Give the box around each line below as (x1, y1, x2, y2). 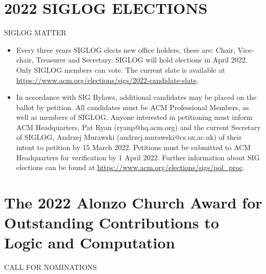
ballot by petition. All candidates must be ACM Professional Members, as (16, 101, 249, 112)
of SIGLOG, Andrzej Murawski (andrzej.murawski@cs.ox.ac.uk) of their (16, 132, 242, 142)
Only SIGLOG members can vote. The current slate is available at (16, 64, 225, 75)
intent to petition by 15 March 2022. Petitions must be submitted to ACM (16, 142, 251, 153)
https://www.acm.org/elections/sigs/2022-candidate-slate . (16, 74, 199, 85)
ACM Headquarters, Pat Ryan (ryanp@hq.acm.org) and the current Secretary (16, 121, 261, 132)
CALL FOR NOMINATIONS (4, 262, 97, 272)
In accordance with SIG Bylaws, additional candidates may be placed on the (16, 92, 257, 102)
